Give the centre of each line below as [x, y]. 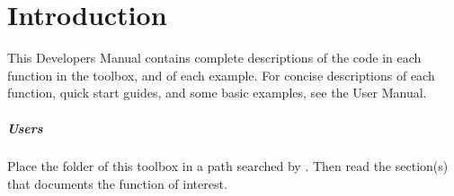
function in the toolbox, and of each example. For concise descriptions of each [221, 75]
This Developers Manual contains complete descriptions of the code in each [214, 58]
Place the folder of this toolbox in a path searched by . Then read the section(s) [228, 166]
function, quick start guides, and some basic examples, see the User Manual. [217, 93]
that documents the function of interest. [117, 184]
